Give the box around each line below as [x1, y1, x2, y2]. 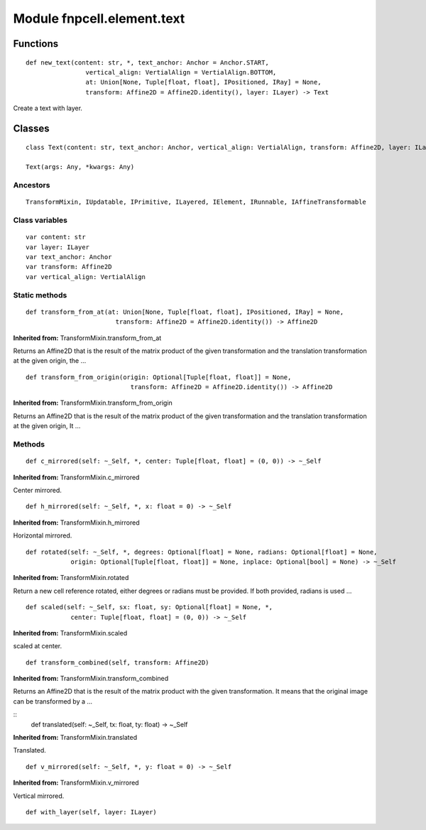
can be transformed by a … [13, 697, 92, 706]
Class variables [13, 215, 67, 225]
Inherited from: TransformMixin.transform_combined [13, 675, 169, 683]
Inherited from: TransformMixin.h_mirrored [13, 518, 140, 527]
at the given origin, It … [13, 422, 81, 430]
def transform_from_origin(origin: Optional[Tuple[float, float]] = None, [26, 373, 292, 381]
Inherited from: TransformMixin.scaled [13, 628, 128, 637]
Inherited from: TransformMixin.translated [13, 733, 138, 742]
